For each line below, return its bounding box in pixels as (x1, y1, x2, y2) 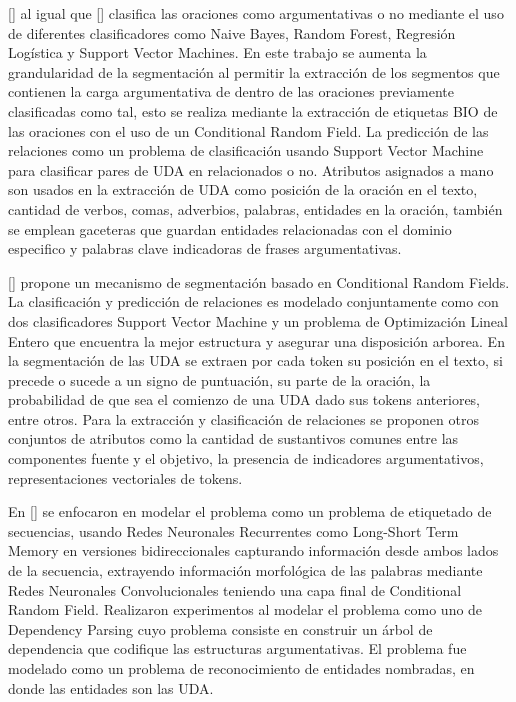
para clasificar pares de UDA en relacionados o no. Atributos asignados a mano (8, 159, 494, 180)
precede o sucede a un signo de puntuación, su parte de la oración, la (8, 369, 431, 390)
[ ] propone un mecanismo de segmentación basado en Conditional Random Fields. (8, 271, 510, 292)
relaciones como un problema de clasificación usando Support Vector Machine (8, 140, 484, 161)
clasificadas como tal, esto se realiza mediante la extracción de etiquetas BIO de (8, 100, 498, 121)
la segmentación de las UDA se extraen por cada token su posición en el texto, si (8, 350, 503, 371)
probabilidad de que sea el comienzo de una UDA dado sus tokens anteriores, (8, 389, 481, 410)
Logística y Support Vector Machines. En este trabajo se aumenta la (8, 42, 427, 63)
